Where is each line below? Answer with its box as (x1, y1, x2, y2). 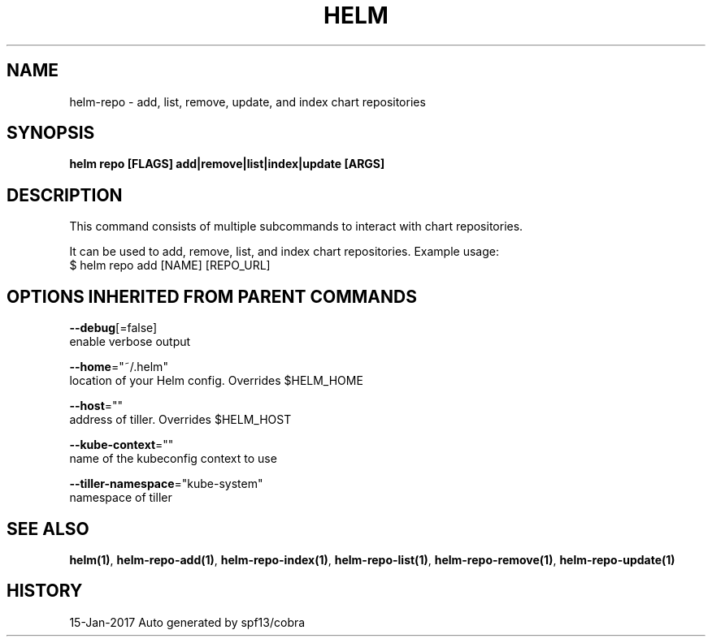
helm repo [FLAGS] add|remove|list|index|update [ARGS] (69, 157, 385, 171)
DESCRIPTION (7, 184, 123, 205)
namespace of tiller (69, 490, 172, 505)
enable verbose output (69, 334, 191, 349)
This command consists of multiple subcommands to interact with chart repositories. (69, 219, 523, 234)
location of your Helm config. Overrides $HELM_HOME (69, 373, 363, 388)
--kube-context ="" (69, 438, 174, 452)
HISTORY (7, 580, 83, 602)
